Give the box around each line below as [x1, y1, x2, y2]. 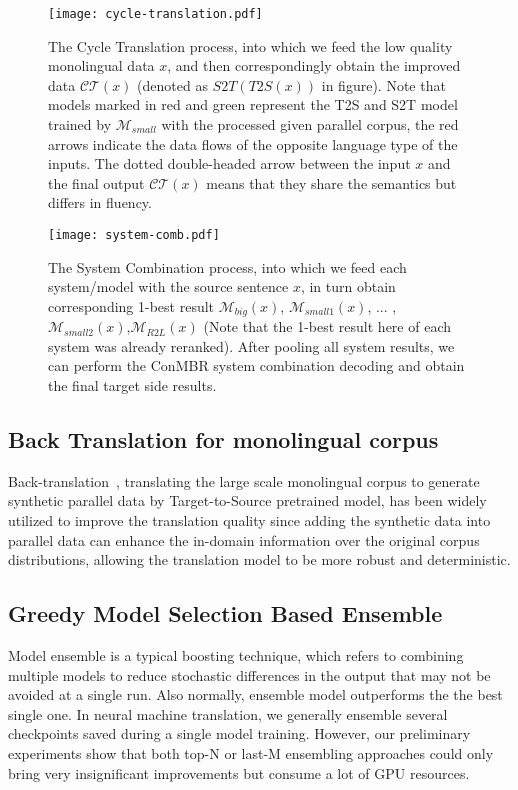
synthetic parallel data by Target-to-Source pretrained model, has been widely [8, 490, 487, 511]
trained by [48, 114, 112, 135]
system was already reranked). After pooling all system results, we [48, 335, 455, 356]
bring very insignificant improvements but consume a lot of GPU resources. [8, 762, 470, 783]
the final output [48, 172, 145, 193]
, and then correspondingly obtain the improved [167, 55, 461, 76]
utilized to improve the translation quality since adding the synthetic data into [8, 510, 491, 531]
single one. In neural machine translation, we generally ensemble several [8, 703, 448, 724]
